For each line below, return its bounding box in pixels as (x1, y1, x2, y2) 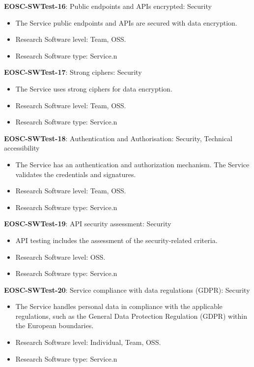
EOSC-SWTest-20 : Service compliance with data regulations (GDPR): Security (4, 284, 250, 295)
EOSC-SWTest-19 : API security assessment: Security (4, 218, 171, 229)
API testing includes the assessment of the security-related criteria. (15, 235, 218, 245)
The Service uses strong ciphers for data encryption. (15, 83, 172, 93)
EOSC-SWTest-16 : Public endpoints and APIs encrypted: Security (4, 1, 212, 11)
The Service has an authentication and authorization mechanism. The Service (15, 159, 250, 169)
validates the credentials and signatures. (15, 169, 136, 179)
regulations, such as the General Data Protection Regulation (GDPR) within (15, 310, 247, 321)
